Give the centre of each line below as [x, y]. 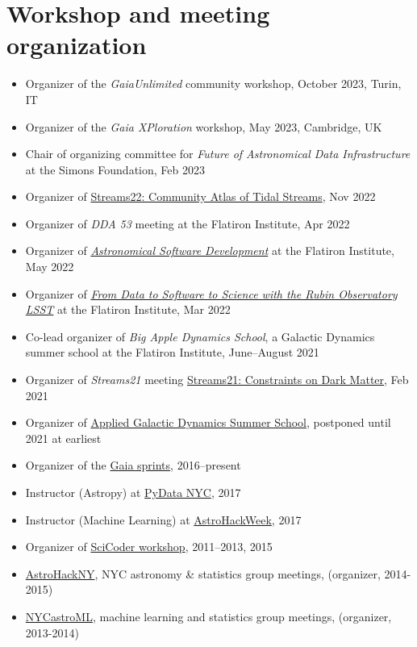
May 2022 [50, 267]
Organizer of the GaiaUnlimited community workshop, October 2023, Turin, [213, 83]
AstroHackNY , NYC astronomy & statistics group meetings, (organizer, [203, 573]
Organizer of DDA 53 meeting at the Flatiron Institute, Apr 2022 [188, 223]
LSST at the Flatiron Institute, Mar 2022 [128, 309]
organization [77, 45]
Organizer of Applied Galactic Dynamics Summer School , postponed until [208, 422]
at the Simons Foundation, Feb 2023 [115, 169]
